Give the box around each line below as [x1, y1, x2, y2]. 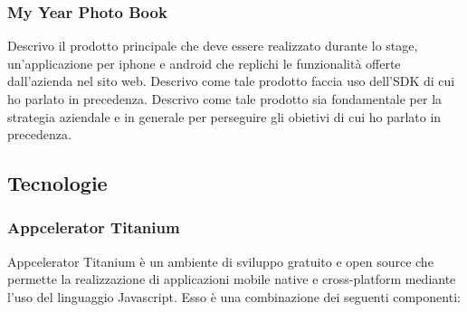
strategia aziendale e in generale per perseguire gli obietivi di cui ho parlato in [7, 107, 442, 126]
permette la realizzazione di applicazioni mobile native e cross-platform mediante [7, 269, 456, 288]
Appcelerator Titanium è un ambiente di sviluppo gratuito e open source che [7, 251, 434, 270]
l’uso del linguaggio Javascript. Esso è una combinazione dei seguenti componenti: [7, 287, 461, 306]
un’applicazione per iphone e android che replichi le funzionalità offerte [7, 53, 401, 72]
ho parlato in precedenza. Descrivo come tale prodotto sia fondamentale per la [7, 90, 443, 108]
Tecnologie [7, 169, 108, 197]
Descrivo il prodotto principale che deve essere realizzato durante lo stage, [7, 36, 418, 55]
